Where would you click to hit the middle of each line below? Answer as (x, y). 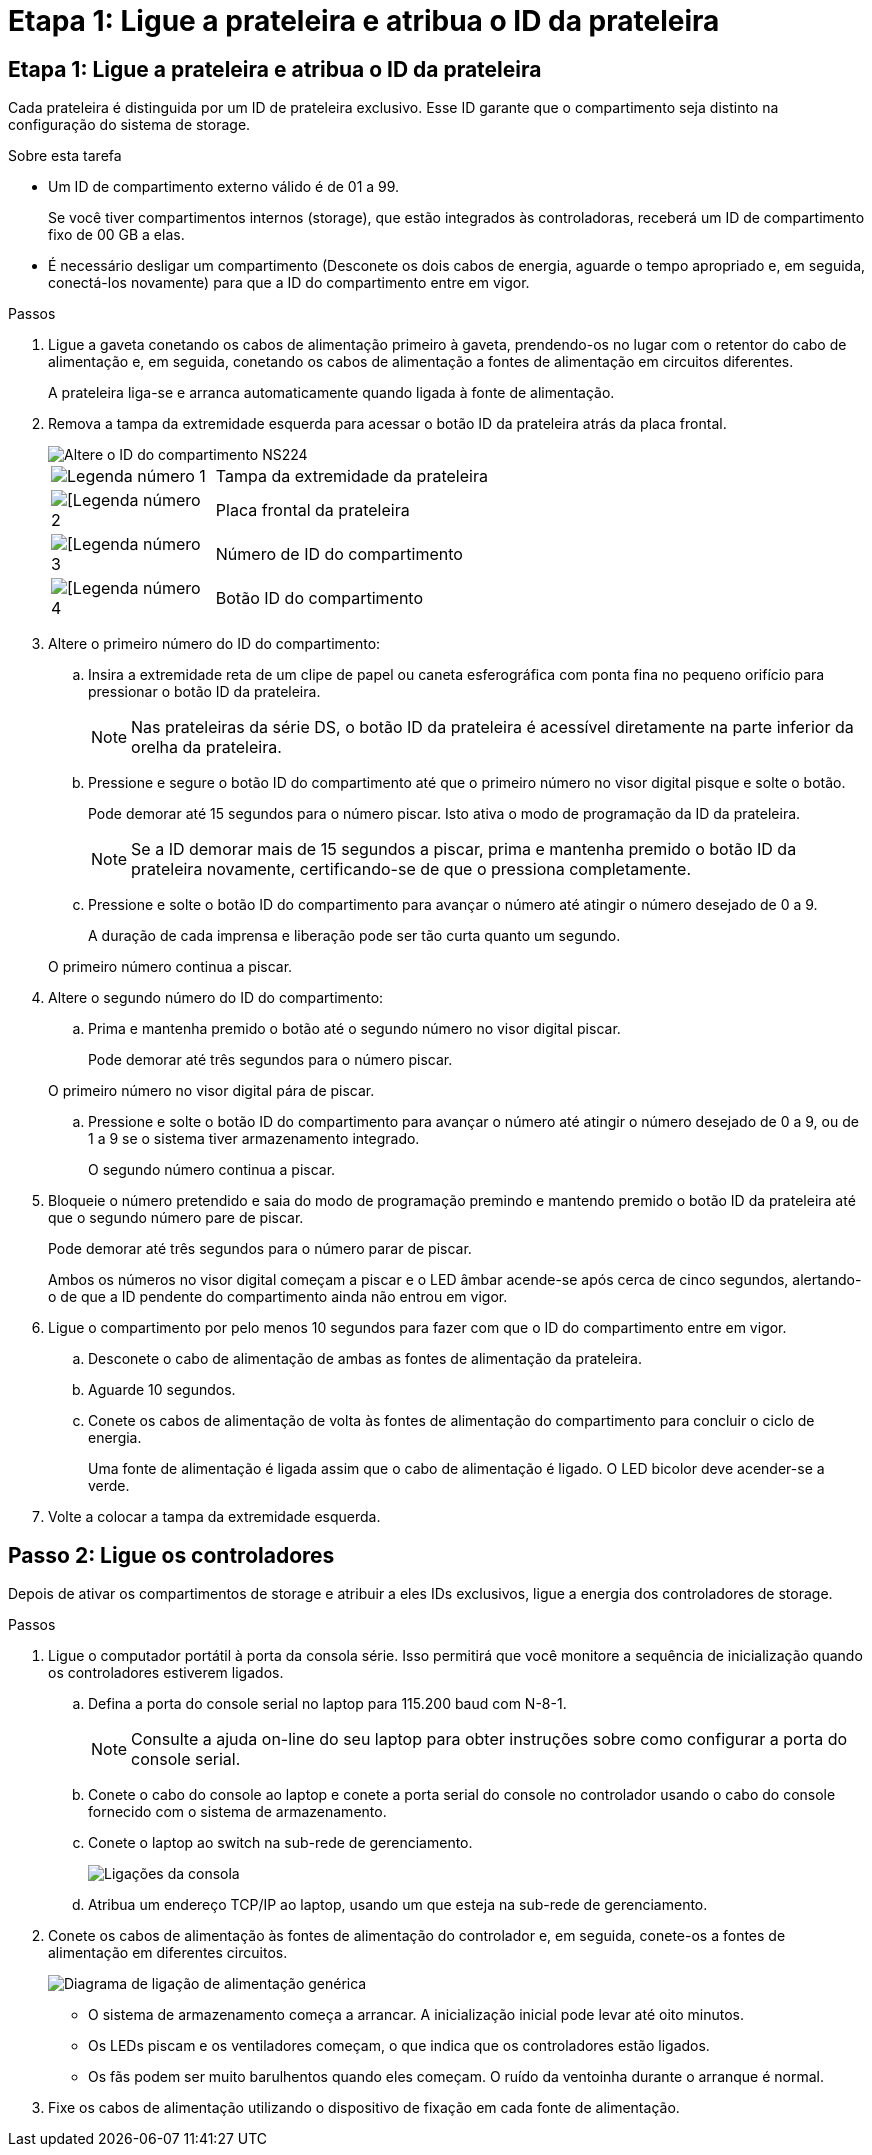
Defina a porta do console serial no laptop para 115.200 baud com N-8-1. (327, 1704)
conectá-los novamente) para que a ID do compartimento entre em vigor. (289, 283)
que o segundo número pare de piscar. (176, 1218)
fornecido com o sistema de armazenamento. (237, 1812)
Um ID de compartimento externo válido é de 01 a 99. (224, 187)
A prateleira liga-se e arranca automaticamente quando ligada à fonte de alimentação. (331, 393)
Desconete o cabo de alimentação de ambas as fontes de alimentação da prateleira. (365, 1359)
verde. (109, 1486)
